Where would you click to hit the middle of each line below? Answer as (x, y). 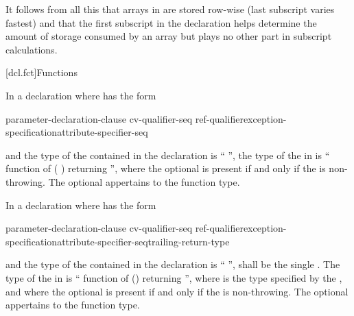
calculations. (32, 49)
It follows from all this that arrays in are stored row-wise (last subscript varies (170, 9)
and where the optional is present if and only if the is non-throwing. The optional (177, 291)
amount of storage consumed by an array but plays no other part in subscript (169, 36)
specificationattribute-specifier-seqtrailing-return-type (118, 241)
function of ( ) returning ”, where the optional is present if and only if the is (166, 168)
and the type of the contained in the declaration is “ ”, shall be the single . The (173, 264)
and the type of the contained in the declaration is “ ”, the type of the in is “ (168, 155)
